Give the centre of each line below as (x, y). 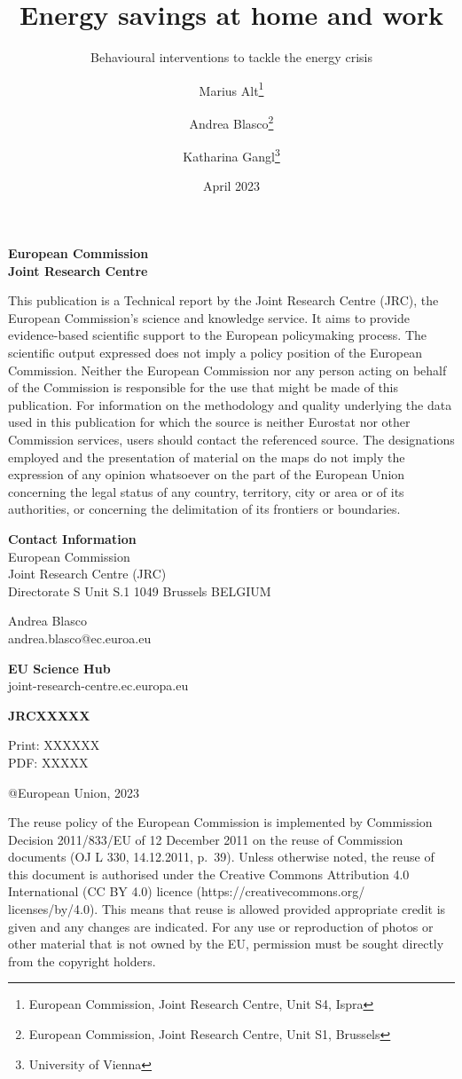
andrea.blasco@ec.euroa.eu (80, 638)
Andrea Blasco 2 (231, 122)
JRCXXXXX (49, 715)
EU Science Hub (59, 668)
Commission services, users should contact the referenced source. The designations (231, 439)
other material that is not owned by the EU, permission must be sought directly (226, 944)
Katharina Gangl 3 (231, 155)
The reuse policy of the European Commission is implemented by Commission (220, 822)
